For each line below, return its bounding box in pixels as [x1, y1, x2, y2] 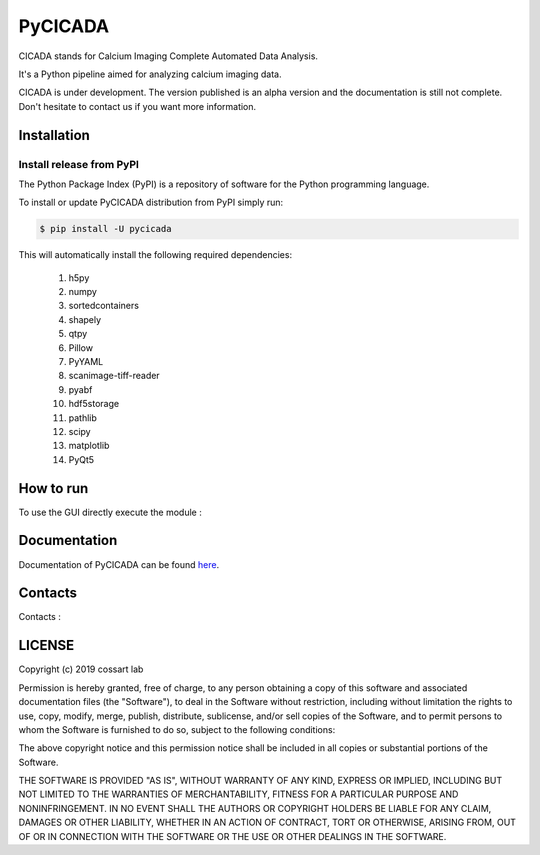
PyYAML [68, 355, 104, 367]
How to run [18, 480, 89, 497]
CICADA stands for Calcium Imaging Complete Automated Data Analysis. [18, 50, 319, 62]
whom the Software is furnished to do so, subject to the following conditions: [18, 723, 336, 735]
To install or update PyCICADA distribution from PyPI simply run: [18, 196, 284, 209]
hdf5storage [68, 398, 120, 410]
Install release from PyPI [18, 157, 140, 171]
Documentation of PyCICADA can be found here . [18, 558, 220, 570]
